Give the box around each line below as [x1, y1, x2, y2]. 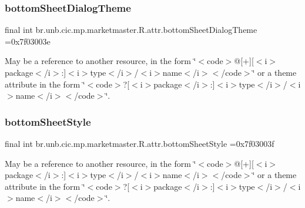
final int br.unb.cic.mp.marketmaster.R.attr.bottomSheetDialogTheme [5, 24, 257, 36]
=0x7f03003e [5, 35, 51, 47]
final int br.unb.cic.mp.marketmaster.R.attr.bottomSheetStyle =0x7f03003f [5, 137, 274, 149]
